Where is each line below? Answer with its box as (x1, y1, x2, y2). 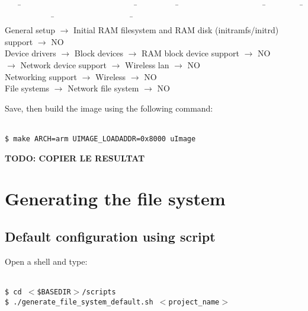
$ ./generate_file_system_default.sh (5, 297, 153, 306)
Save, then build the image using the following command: (5, 101, 213, 114)
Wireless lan (125, 58, 169, 71)
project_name (168, 297, 220, 306)
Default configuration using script (5, 227, 216, 245)
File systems (5, 82, 50, 94)
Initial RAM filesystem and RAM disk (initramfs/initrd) (73, 24, 279, 36)
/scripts (82, 287, 116, 296)
